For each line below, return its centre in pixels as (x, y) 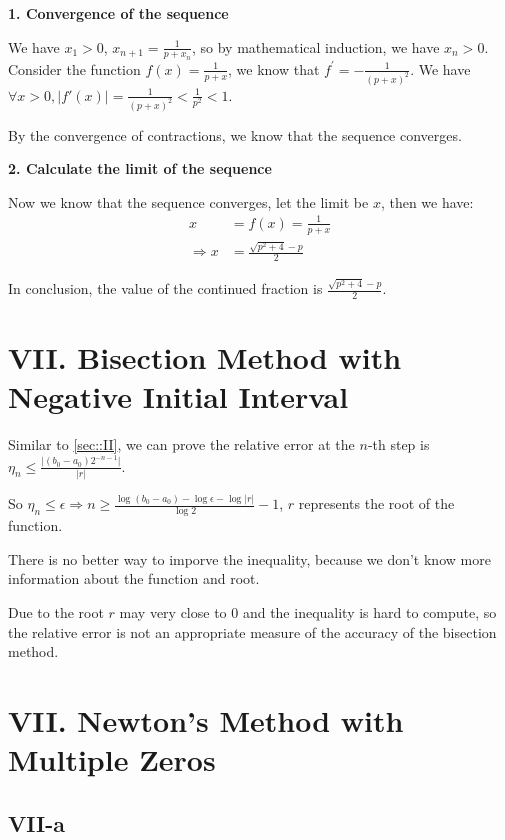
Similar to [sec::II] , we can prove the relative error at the (181, 444)
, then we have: (427, 201)
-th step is (398, 444)
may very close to (173, 611)
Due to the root (56, 611)
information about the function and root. (134, 578)
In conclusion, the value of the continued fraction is (165, 288)
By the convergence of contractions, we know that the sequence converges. (235, 134)
